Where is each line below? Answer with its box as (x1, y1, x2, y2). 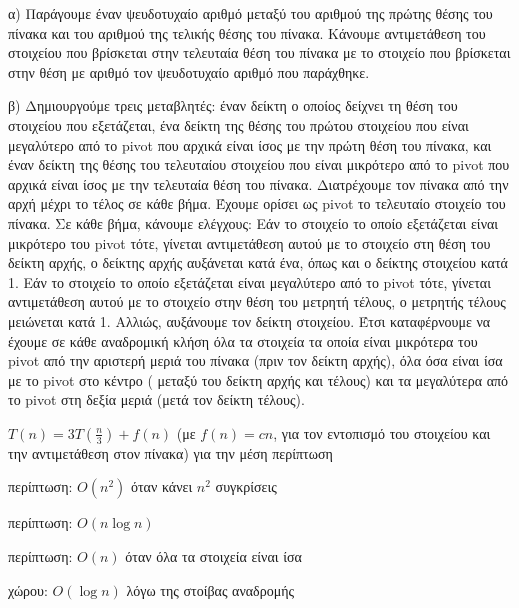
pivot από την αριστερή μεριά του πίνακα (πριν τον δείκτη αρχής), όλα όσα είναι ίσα (8, 350, 503, 371)
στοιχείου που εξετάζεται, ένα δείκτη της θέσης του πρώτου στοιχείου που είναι (8, 114, 469, 135)
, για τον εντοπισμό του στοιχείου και (273, 422, 491, 443)
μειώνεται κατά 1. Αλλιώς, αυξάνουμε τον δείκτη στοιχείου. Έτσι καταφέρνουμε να (8, 310, 491, 331)
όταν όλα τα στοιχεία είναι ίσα (125, 546, 302, 567)
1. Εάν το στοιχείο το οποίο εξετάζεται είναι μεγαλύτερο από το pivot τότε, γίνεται (8, 271, 491, 292)
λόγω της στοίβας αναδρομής (126, 579, 295, 600)
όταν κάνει (130, 476, 193, 497)
